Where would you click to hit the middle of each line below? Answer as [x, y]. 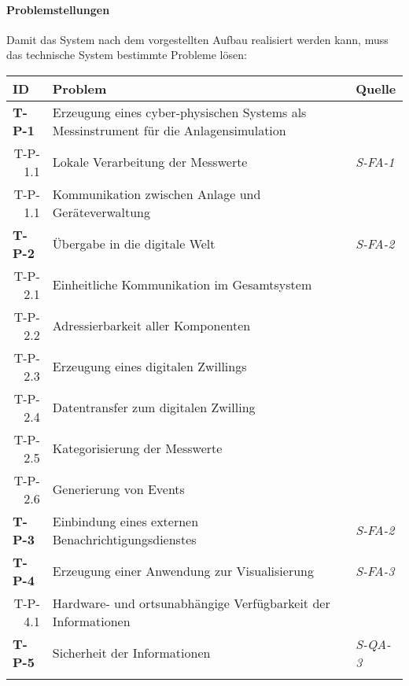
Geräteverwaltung [101, 212]
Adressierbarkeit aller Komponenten [151, 326]
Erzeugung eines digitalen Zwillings [149, 367]
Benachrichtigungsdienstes [124, 539]
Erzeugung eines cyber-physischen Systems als [179, 112]
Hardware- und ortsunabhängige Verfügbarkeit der [191, 603]
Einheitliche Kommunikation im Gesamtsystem [182, 285]
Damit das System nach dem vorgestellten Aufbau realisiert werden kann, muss [197, 39]
